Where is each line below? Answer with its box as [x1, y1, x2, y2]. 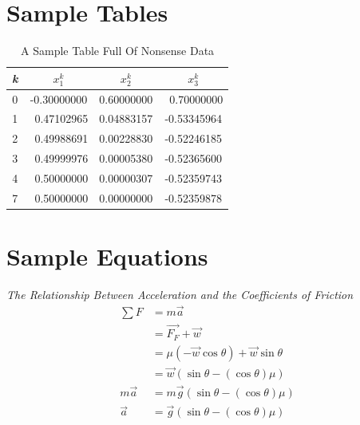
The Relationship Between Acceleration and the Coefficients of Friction [6, 286, 354, 302]
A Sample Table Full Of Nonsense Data [21, 42, 215, 59]
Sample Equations [6, 240, 208, 273]
